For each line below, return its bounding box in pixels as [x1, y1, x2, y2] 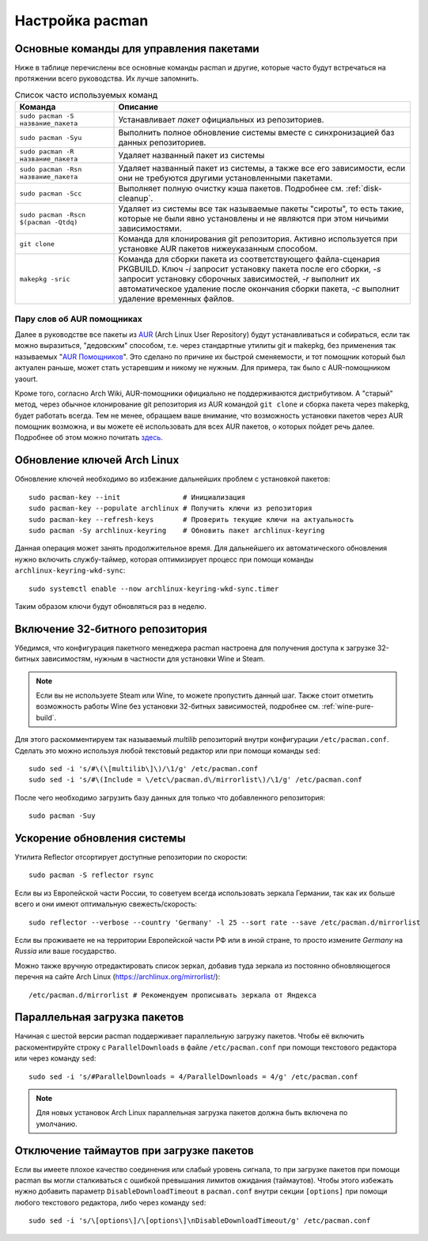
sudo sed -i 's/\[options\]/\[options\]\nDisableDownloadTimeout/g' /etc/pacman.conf [28, 1216, 371, 1225]
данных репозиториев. [118, 137, 206, 148]
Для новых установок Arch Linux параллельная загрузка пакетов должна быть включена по [36, 1108, 348, 1118]
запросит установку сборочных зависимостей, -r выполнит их [118, 274, 360, 285]
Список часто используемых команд [14, 89, 158, 100]
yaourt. [14, 374, 39, 384]
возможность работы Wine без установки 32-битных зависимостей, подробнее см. [36, 702, 320, 711]
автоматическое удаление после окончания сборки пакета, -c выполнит [118, 283, 400, 294]
